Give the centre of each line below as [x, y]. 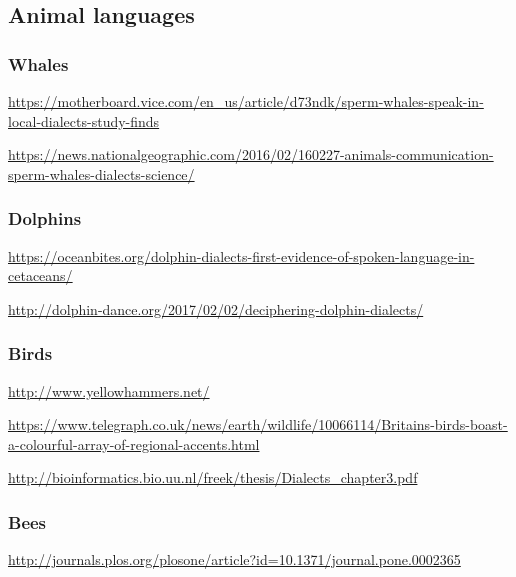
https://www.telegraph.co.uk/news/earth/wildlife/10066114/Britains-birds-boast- [258, 424]
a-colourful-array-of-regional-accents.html [134, 443]
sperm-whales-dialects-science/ [101, 173]
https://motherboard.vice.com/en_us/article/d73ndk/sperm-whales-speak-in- [246, 101]
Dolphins [45, 218]
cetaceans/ [40, 275]
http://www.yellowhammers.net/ [109, 390]
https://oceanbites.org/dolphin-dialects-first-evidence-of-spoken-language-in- [241, 255]
